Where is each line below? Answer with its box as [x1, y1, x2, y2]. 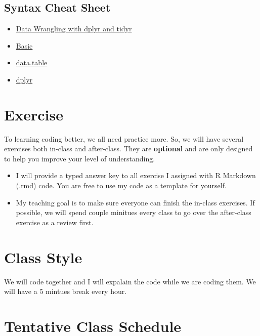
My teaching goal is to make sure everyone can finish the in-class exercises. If [16, 197, 255, 207]
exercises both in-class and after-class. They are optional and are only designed [4, 143, 253, 154]
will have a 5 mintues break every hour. [4, 286, 127, 297]
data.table [16, 57, 48, 68]
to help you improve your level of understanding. [4, 153, 155, 163]
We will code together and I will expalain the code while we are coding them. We [4, 276, 256, 286]
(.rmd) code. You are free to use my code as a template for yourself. [16, 180, 227, 191]
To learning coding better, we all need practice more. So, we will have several [4, 133, 244, 144]
